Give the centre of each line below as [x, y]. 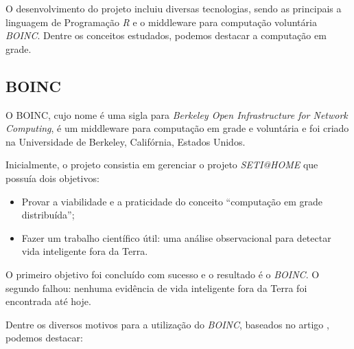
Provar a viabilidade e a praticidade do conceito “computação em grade [172, 201]
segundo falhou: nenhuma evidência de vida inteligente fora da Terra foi [156, 288]
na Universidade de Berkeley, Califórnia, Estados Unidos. [126, 141]
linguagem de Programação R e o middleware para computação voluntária [161, 22]
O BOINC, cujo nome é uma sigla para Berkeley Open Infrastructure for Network [177, 114]
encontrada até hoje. [48, 301]
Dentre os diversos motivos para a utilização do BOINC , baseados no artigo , [167, 324]
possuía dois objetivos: [52, 178]
